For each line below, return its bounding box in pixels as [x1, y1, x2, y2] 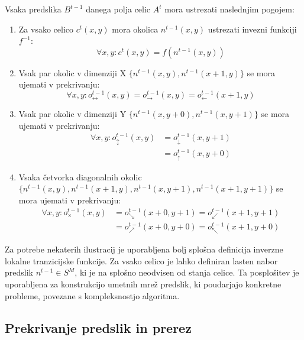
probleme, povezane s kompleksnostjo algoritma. [5, 289, 180, 302]
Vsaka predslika [5, 3, 62, 15]
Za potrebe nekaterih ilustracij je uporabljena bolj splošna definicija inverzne [5, 243, 283, 255]
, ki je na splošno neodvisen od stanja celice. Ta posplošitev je [75, 266, 299, 279]
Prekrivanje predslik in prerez [5, 318, 192, 336]
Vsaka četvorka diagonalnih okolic [18, 170, 142, 183]
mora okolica [112, 22, 159, 35]
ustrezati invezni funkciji [208, 22, 297, 35]
